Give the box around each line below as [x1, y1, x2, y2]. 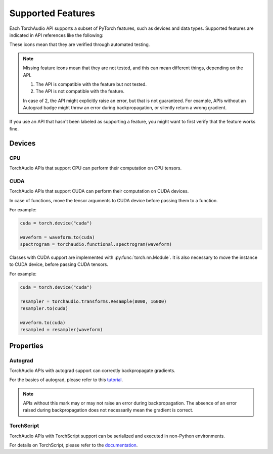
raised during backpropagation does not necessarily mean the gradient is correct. [23, 407, 194, 413]
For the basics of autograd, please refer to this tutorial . [9, 377, 123, 383]
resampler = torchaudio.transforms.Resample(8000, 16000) [20, 298, 167, 304]
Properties [9, 341, 43, 350]
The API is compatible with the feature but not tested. [35, 81, 147, 87]
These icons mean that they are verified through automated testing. [9, 41, 150, 48]
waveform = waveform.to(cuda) [20, 234, 95, 240]
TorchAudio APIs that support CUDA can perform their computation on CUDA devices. [9, 188, 189, 194]
